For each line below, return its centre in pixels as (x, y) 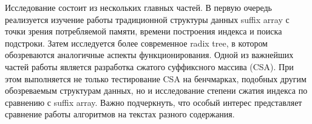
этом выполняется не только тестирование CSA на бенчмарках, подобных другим (156, 78)
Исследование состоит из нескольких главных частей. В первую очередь (138, 7)
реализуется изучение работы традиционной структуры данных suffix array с (147, 19)
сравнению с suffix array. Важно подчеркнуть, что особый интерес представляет (154, 102)
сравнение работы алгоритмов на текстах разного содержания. (120, 114)
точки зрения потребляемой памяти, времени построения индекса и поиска (144, 31)
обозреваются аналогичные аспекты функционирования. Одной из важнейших (149, 55)
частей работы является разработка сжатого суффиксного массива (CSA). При (149, 66)
